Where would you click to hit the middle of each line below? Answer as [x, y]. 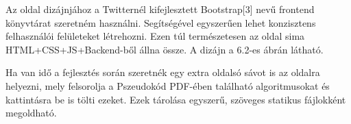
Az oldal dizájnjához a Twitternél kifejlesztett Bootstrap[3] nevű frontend [160, 9]
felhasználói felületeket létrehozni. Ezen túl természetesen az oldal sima [155, 36]
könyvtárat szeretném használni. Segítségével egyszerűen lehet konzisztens [161, 22]
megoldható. [31, 113]
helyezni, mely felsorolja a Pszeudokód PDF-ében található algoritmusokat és [168, 85]
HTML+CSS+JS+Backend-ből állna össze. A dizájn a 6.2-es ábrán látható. [165, 49]
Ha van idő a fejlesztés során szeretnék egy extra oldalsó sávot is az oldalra [163, 72]
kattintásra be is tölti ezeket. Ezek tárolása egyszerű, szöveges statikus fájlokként [176, 99]
